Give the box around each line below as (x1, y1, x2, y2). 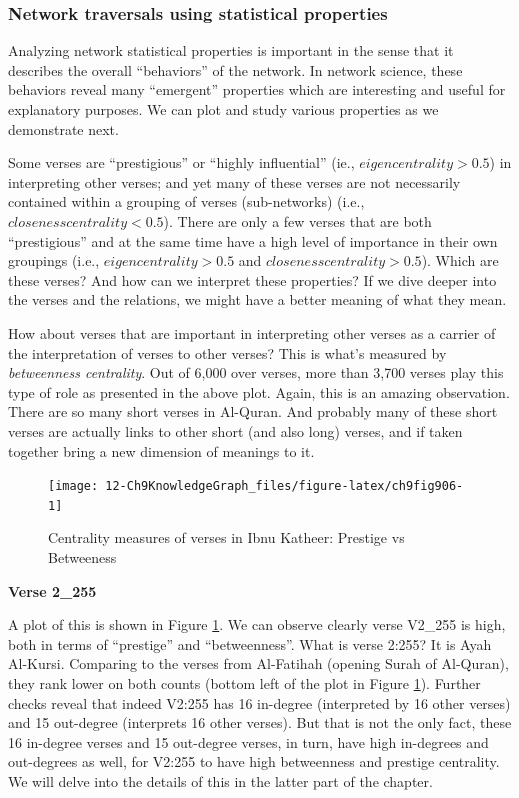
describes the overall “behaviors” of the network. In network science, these (8, 59, 463, 80)
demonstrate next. (8, 118, 119, 139)
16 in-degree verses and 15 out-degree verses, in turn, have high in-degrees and (8, 731, 489, 752)
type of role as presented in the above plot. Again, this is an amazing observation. (8, 381, 510, 402)
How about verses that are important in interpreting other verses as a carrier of (8, 322, 496, 343)
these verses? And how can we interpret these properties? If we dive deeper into (8, 269, 497, 290)
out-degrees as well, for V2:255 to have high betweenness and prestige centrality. (8, 751, 500, 772)
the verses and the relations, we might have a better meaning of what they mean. (8, 289, 507, 310)
